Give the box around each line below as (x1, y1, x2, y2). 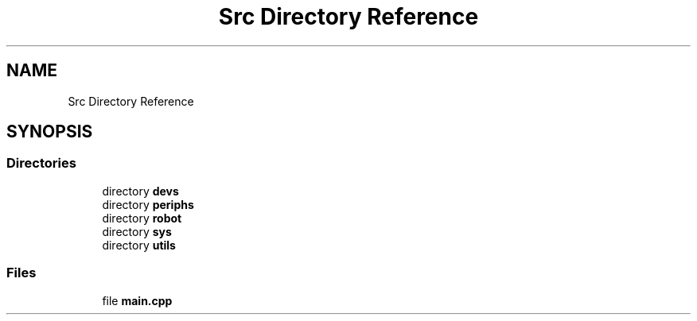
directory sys (102, 224, 172, 238)
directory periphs (102, 197, 194, 211)
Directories (6, 155, 76, 172)
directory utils (102, 238, 176, 252)
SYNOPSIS (6, 122, 93, 142)
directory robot (102, 211, 182, 225)
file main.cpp (102, 293, 173, 307)
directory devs (102, 184, 179, 198)
